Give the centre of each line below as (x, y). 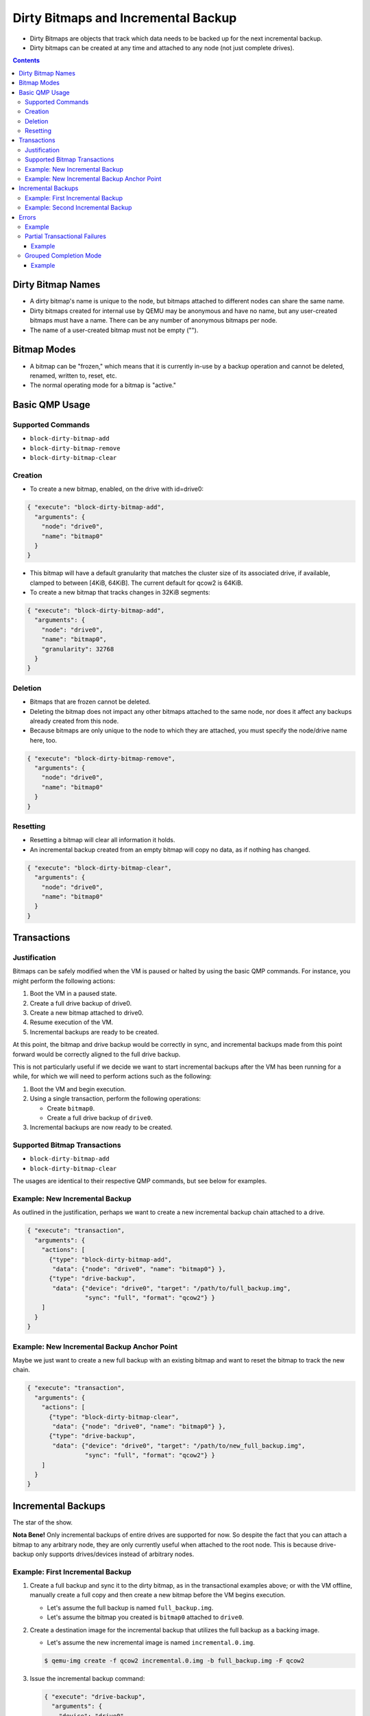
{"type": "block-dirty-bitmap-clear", (114, 1417)
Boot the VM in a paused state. (73, 994)
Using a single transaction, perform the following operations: (115, 1099)
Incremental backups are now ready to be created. (101, 1127)
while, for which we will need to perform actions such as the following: (112, 1076)
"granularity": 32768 (78, 649)
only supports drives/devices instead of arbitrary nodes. (115, 1554)
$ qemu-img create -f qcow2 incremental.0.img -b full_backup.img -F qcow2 (174, 1661)
